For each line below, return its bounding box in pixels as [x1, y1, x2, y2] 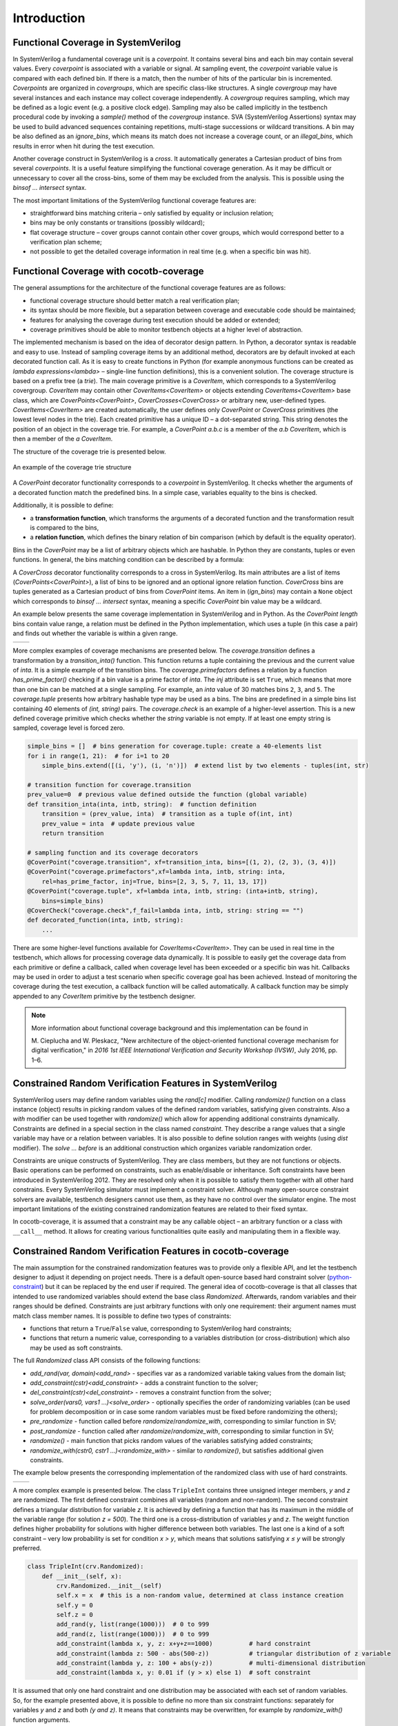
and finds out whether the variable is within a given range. [12, 629, 178, 637]
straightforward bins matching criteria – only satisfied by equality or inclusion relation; [30, 209, 274, 217]
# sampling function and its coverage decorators [27, 849, 199, 856]
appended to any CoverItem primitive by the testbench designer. [12, 991, 196, 1000]
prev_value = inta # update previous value [41, 820, 195, 828]
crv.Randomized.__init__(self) [56, 1582, 162, 1589]
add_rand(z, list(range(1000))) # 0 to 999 [56, 1630, 210, 1638]
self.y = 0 [56, 1601, 93, 1609]
